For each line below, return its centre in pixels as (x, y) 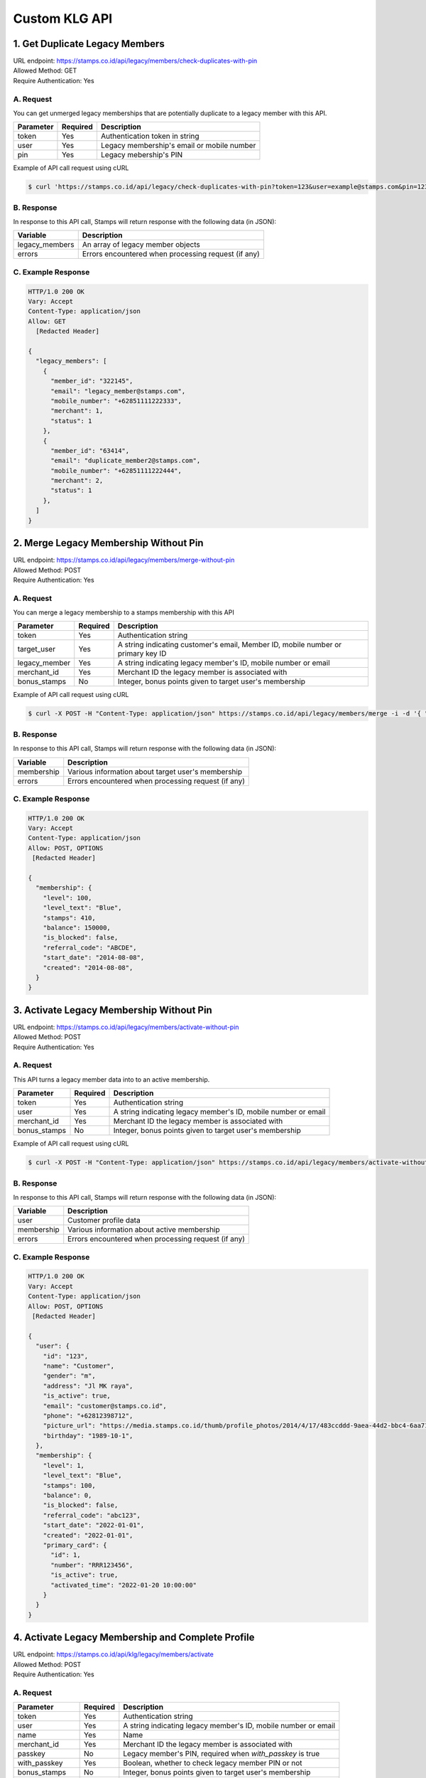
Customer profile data (104, 1220)
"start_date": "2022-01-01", (94, 1525)
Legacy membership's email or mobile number (178, 146)
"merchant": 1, (77, 411)
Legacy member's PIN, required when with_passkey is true (222, 1754)
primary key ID (142, 654)
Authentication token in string (150, 137)
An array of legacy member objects (141, 245)
